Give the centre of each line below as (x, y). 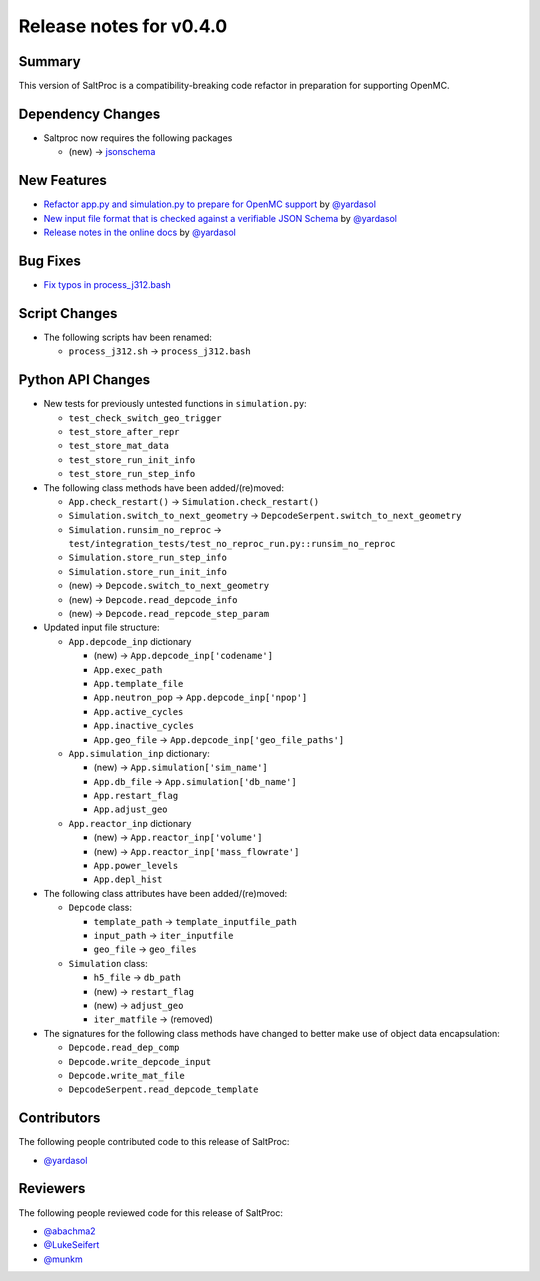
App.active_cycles (138, 711)
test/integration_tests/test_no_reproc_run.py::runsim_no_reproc (232, 544)
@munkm (63, 1259)
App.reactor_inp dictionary (130, 823)
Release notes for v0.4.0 (123, 26)
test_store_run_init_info (132, 459)
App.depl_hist (128, 879)
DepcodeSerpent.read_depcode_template (163, 1089)
